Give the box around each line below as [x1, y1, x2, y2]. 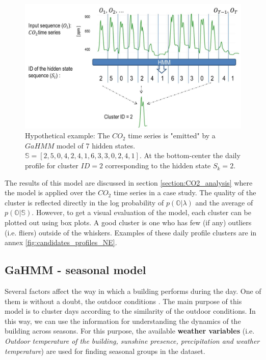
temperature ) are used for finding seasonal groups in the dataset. [5, 345, 205, 356]
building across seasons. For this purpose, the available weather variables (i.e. [5, 325, 255, 336]
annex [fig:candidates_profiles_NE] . [5, 237, 117, 248]
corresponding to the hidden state [105, 160, 211, 171]
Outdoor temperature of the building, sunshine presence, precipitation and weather [5, 336, 260, 346]
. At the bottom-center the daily [139, 150, 241, 161]
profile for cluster [25, 160, 78, 171]
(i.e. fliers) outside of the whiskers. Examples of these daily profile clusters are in [5, 227, 257, 237]
